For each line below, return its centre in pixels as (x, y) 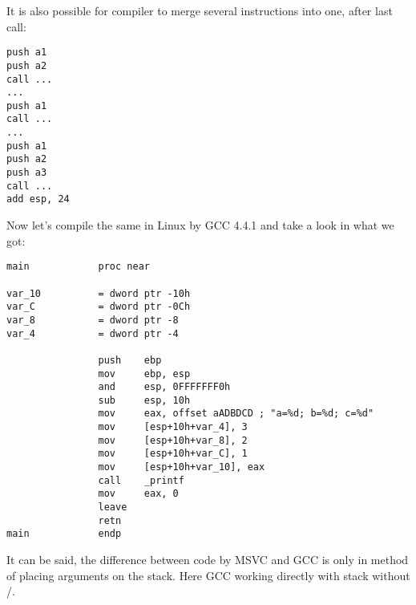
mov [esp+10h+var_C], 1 (173, 454)
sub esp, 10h (144, 400)
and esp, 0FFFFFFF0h (164, 387)
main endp (64, 534)
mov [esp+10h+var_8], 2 (173, 440)
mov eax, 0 (138, 494)
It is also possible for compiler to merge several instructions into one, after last (200, 10)
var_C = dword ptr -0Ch (99, 307)
